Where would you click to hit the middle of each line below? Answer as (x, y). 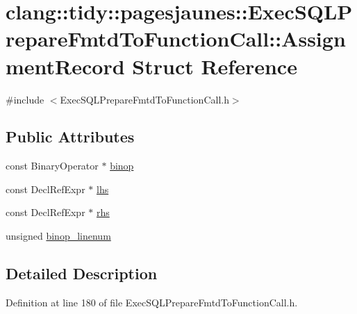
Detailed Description (82, 273)
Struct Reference (215, 66)
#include (25, 99)
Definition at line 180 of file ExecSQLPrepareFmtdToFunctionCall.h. (152, 302)
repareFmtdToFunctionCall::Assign (176, 39)
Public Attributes (70, 137)
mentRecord (65, 66)
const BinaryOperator (52, 166)
